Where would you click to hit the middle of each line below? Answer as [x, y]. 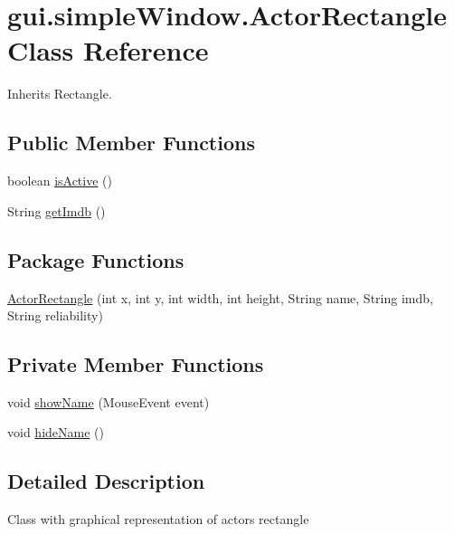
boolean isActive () [60, 181]
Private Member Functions [136, 364]
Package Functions [96, 259]
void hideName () [56, 432]
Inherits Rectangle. [60, 94]
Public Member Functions [131, 143]
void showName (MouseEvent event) [109, 401]
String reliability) [55, 315]
